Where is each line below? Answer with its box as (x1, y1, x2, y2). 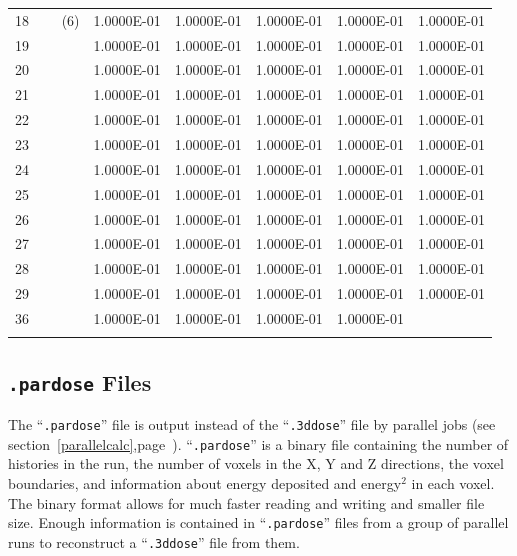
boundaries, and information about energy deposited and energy (8, 472, 402, 493)
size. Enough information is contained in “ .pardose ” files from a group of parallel (8, 512, 509, 533)
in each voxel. (411, 472, 495, 493)
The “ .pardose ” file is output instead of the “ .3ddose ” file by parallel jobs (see (8, 414, 496, 434)
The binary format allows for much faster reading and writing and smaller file (8, 492, 485, 513)
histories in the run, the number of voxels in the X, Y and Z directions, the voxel (8, 453, 504, 474)
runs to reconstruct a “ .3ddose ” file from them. (8, 531, 300, 552)
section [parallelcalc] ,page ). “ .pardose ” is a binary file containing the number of (8, 433, 509, 454)
